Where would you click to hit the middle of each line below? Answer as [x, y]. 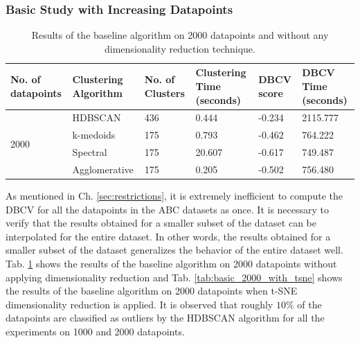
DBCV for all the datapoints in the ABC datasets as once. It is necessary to [168, 209]
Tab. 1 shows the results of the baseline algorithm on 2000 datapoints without [171, 264]
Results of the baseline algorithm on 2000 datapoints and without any [180, 35]
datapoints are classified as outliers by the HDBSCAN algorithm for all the [165, 318]
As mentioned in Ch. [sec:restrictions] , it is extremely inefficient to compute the [174, 196]
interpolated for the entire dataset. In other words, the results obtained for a [168, 236]
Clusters [164, 93]
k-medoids [94, 135]
